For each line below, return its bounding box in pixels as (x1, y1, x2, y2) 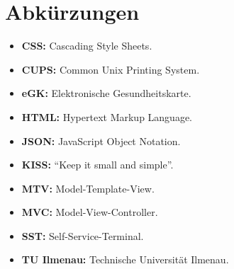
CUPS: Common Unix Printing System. (21, 62, 200, 76)
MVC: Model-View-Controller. (21, 205, 158, 219)
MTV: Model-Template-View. (21, 181, 155, 195)
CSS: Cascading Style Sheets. (21, 38, 152, 53)
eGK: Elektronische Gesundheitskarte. (21, 86, 191, 101)
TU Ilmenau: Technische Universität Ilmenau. (21, 252, 229, 267)
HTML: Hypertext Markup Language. (21, 109, 193, 124)
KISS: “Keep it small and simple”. (21, 157, 174, 172)
